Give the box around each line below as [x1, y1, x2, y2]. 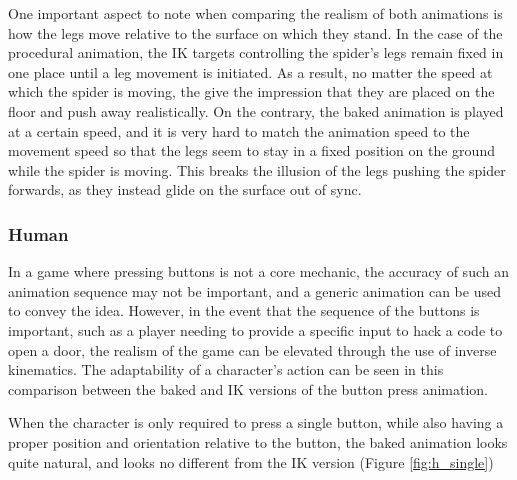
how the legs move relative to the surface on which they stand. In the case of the [8, 22, 503, 43]
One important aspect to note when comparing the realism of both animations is [8, 3, 503, 23]
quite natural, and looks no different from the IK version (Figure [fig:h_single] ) [8, 451, 494, 472]
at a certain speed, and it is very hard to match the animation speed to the [8, 120, 470, 141]
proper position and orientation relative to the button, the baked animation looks [8, 431, 508, 452]
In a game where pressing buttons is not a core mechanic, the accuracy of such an [8, 261, 509, 282]
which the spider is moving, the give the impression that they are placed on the [8, 81, 495, 102]
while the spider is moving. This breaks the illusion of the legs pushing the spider [8, 159, 506, 180]
